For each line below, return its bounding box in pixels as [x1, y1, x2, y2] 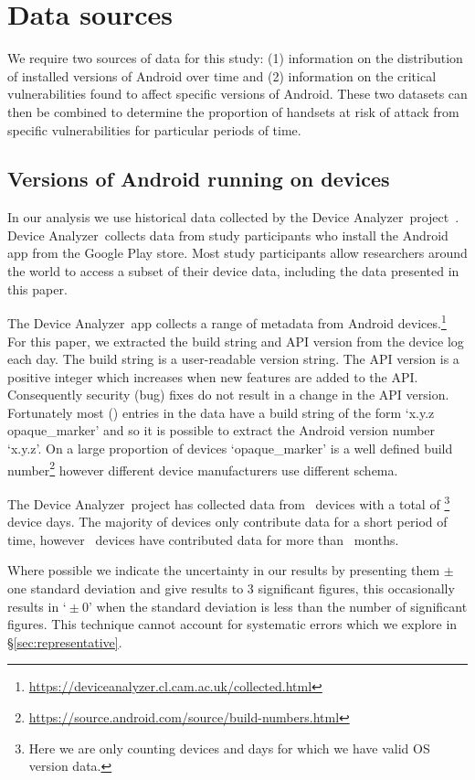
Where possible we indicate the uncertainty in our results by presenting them [7, 561, 440, 580]
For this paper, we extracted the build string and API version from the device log [7, 331, 464, 350]
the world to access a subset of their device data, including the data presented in [7, 262, 459, 281]
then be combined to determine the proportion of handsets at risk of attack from [7, 102, 459, 121]
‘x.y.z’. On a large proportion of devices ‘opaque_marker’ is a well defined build [7, 439, 453, 458]
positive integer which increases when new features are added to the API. [7, 367, 418, 386]
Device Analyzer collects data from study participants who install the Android [7, 225, 449, 244]
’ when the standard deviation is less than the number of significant [88, 596, 468, 615]
